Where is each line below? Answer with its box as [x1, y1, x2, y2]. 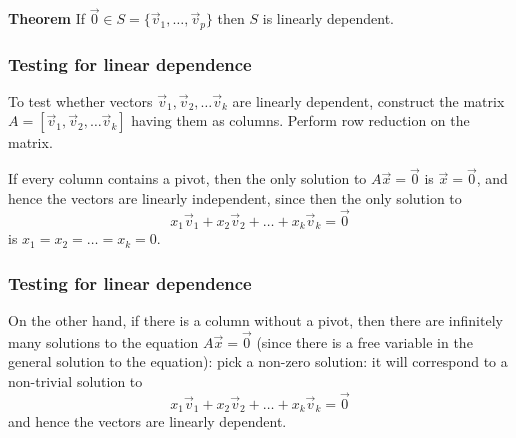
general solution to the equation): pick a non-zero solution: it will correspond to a [8, 351, 508, 372]
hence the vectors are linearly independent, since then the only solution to [8, 187, 462, 208]
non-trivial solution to [8, 370, 143, 391]
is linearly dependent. [262, 8, 394, 29]
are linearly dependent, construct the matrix [232, 90, 505, 111]
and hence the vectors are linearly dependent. [8, 411, 287, 432]
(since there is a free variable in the [256, 331, 473, 352]
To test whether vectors [8, 90, 153, 111]
